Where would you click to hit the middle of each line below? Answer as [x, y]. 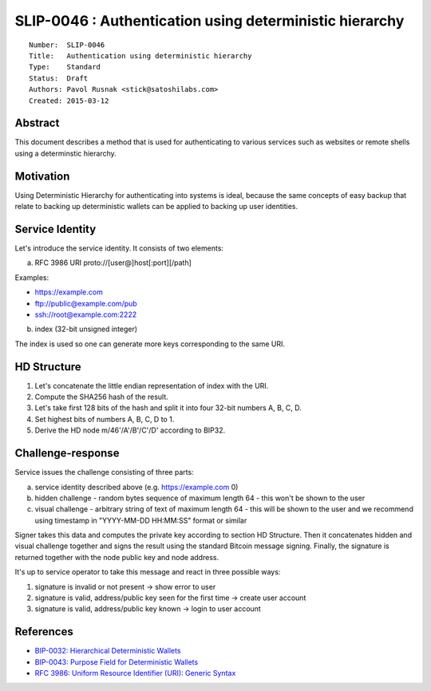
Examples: [32, 277]
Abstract [37, 123]
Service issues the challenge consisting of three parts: [105, 472]
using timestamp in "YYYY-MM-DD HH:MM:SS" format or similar [141, 520]
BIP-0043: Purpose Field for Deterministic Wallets [117, 661]
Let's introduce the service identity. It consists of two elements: [119, 248]
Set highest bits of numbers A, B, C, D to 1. [105, 419]
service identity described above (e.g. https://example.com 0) [136, 487]
